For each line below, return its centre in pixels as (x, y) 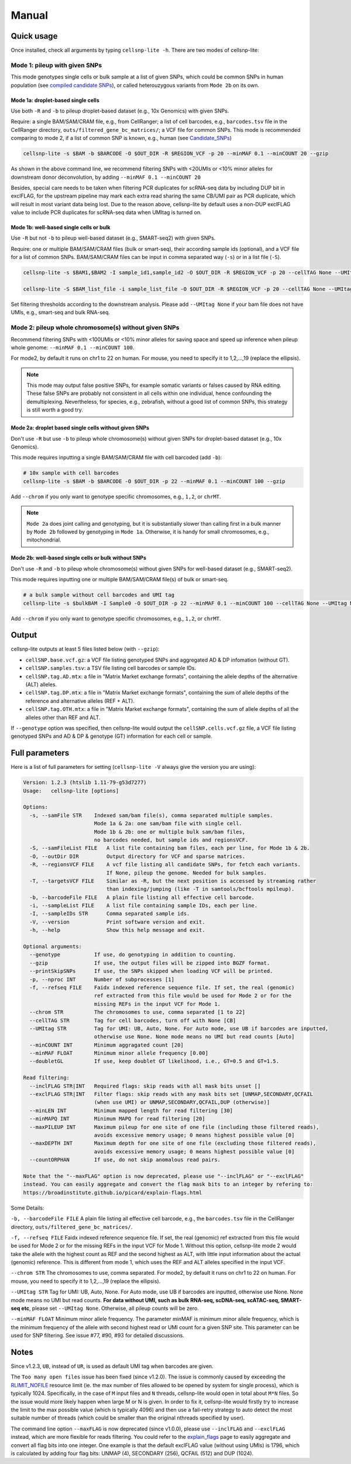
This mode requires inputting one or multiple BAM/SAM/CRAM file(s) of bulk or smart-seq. (120, 580)
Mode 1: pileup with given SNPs (56, 65)
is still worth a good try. (55, 410)
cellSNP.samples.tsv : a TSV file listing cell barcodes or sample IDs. (111, 668)
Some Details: (27, 1208)
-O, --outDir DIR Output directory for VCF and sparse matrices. (137, 856)
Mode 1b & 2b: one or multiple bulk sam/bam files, (170, 832)
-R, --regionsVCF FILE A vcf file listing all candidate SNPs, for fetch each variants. (165, 865)
